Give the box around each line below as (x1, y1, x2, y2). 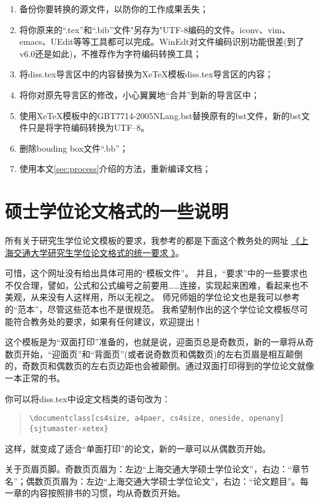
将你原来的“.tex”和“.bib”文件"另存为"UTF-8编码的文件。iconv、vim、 (19, 23, 291, 36)
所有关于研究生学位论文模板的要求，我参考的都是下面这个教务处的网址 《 (5, 234, 300, 247)
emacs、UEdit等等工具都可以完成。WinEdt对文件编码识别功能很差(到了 (19, 35, 304, 48)
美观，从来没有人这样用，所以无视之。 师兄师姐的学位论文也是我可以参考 (5, 290, 300, 303)
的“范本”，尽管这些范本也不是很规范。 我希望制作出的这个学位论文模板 (5, 303, 291, 316)
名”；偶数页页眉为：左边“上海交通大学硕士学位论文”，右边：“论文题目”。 (5, 474, 301, 487)
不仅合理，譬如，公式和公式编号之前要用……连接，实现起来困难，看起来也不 (5, 278, 309, 291)
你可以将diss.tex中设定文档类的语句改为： (5, 392, 171, 405)
